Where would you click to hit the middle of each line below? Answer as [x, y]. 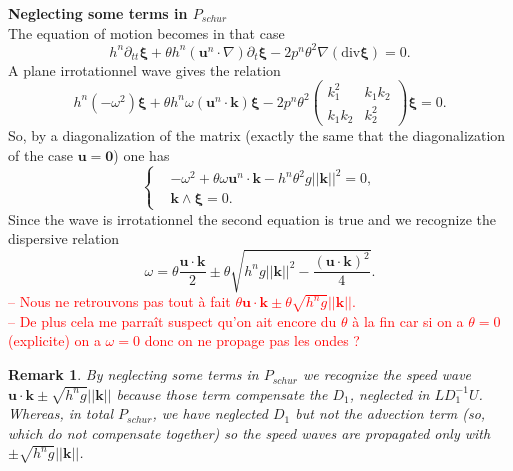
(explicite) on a [54, 340]
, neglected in [389, 393]
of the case [41, 154]
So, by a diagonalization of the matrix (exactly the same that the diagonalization [257, 135]
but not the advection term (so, [390, 413]
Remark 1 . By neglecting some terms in [133, 374]
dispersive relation [64, 238]
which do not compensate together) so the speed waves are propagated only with [249, 432]
